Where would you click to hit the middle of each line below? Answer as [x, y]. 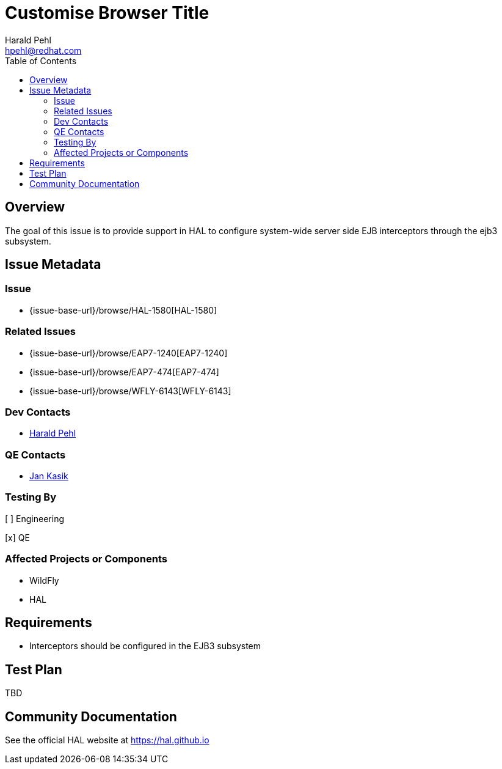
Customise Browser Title [107, 13]
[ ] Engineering [35, 518]
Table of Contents [41, 61]
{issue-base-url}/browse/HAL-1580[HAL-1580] [123, 310]
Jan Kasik [49, 476]
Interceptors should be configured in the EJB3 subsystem [145, 646]
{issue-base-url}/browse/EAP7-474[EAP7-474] [124, 372]
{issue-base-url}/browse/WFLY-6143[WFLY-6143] [130, 391]
